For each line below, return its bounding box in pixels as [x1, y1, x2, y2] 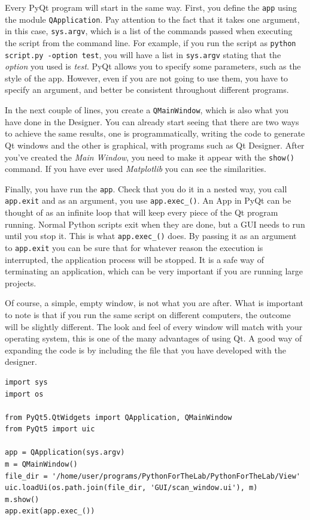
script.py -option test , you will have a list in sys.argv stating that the [5, 48, 281, 61]
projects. [5, 276, 37, 289]
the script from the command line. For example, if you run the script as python [5, 36, 296, 49]
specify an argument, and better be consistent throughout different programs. [5, 83, 289, 96]
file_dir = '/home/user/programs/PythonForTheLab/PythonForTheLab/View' [5, 471, 300, 480]
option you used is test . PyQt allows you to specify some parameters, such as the [5, 60, 301, 72]
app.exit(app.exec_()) [5, 507, 95, 516]
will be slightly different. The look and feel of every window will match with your [5, 320, 303, 332]
